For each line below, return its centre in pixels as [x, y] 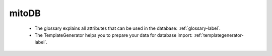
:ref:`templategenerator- [219, 35]
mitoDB [25, 13]
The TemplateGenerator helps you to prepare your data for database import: [114, 35]
